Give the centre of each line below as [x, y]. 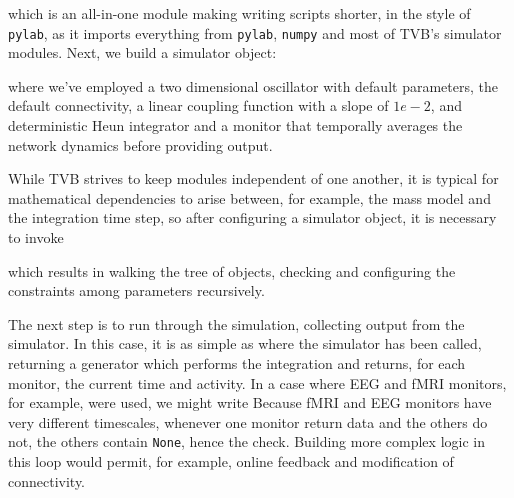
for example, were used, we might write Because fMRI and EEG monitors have [250, 402]
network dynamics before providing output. [140, 144]
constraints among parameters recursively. [136, 290]
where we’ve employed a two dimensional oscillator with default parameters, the [253, 85]
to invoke [36, 237]
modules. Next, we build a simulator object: [142, 52]
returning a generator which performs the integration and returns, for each [237, 362]
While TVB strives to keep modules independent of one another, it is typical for [253, 178]
